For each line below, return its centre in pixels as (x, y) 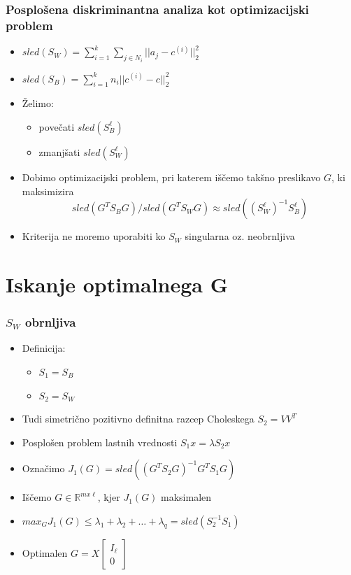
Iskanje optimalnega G (117, 284)
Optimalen (45, 552)
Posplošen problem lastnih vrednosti (100, 442)
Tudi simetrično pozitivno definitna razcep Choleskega (138, 419)
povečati (57, 126)
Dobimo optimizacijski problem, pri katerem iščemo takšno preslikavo (171, 177)
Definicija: (44, 348)
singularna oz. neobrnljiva (240, 236)
